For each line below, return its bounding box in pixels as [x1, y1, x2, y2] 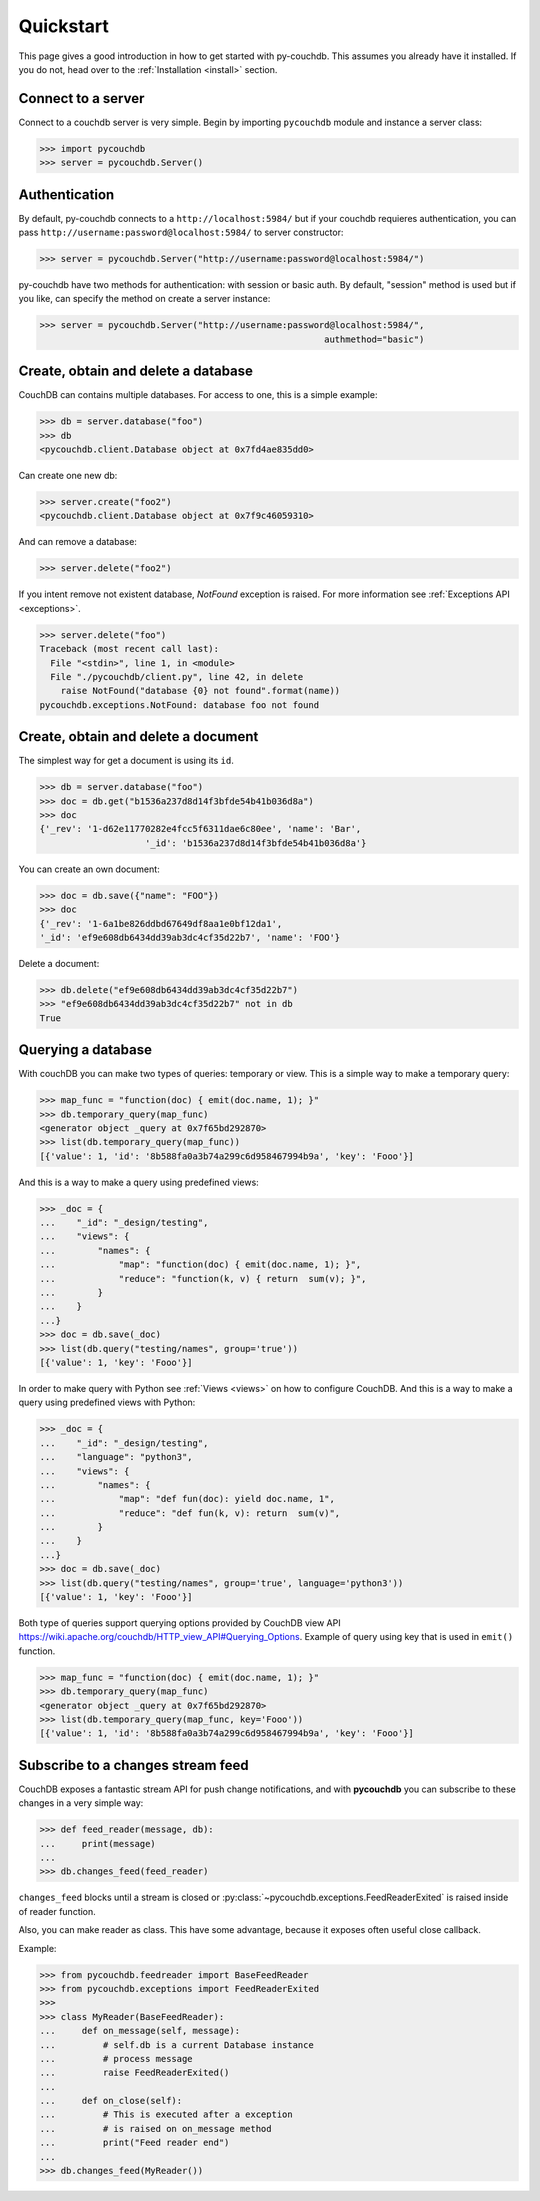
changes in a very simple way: [18, 1797, 144, 1809]
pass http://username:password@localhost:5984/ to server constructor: [18, 226, 344, 239]
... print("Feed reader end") [39, 2137, 230, 2149]
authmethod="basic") [323, 333, 425, 345]
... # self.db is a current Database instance [39, 2039, 314, 2050]
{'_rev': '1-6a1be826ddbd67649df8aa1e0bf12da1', [39, 918, 283, 929]
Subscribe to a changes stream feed [18, 1756, 249, 1774]
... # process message [39, 2053, 194, 2064]
